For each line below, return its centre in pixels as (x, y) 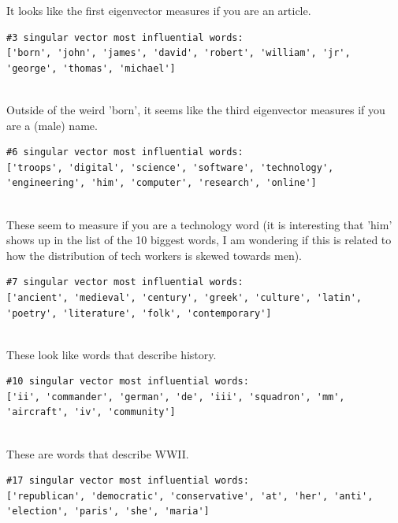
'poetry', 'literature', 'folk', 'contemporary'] (139, 313)
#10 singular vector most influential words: (128, 382)
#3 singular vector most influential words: (125, 37)
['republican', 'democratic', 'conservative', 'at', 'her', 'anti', (190, 496)
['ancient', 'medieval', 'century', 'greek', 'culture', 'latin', (184, 297)
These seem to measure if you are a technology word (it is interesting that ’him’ (199, 224)
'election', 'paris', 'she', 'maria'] (108, 512)
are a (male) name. (52, 125)
